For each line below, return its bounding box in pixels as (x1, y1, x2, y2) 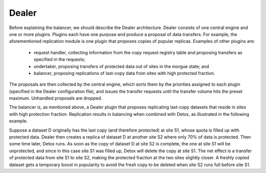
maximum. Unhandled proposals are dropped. (9, 95, 102, 101)
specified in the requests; (33, 57, 86, 63)
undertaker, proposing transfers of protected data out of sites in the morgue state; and (33, 63, 209, 69)
